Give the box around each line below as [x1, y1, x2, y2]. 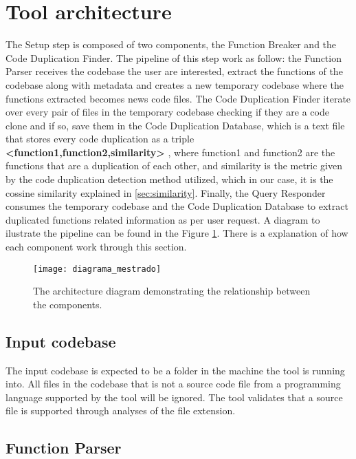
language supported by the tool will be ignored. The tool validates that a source [5, 389, 343, 404]
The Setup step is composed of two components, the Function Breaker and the [5, 37, 337, 52]
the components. [33, 297, 102, 311]
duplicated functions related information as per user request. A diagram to [5, 212, 320, 226]
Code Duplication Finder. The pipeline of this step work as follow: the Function [5, 50, 342, 65]
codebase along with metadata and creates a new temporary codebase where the [5, 77, 344, 92]
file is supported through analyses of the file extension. [5, 403, 236, 418]
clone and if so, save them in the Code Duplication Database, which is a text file [5, 118, 345, 132]
